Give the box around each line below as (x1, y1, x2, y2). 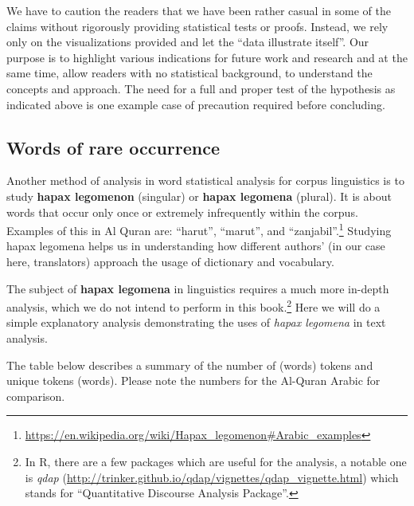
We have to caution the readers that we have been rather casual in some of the (6, 2, 391, 18)
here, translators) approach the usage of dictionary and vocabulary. (6, 253, 334, 269)
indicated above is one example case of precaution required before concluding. (6, 96, 385, 112)
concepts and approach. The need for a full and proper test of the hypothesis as (6, 80, 396, 96)
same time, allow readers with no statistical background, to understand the (6, 65, 373, 81)
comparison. (6, 387, 65, 404)
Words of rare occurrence (6, 135, 221, 159)
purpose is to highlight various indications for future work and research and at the (6, 49, 408, 65)
